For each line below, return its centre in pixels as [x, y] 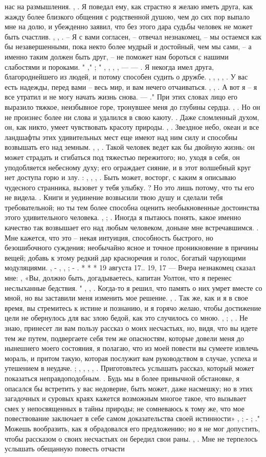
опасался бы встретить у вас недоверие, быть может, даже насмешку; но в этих [129, 388]
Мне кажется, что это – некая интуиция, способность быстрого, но [109, 237]
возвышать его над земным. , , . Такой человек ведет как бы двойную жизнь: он [130, 147]
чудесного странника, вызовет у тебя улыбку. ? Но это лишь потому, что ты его [129, 187]
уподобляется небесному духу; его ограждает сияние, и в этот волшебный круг [128, 167]
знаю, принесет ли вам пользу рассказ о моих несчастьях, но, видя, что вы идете [131, 328]
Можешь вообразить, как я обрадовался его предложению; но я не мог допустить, [132, 428]
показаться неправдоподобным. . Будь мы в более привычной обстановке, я [122, 378]
